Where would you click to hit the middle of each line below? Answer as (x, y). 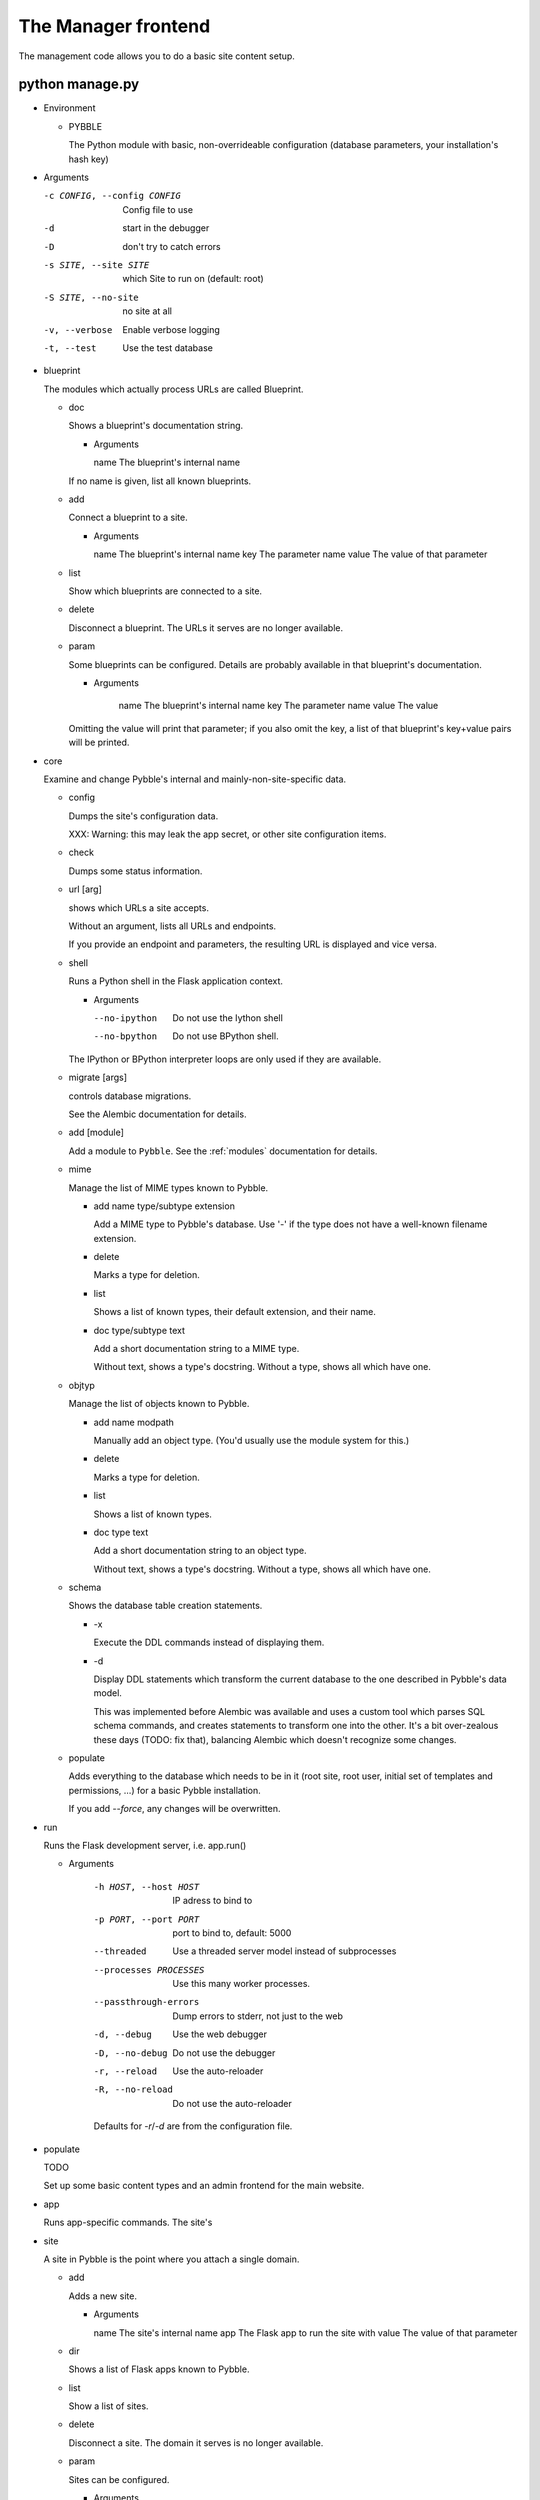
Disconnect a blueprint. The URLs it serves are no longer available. (206, 627)
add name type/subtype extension (164, 1206)
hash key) (88, 159)
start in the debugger (166, 228)
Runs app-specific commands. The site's (128, 2222)
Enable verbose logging (171, 329)
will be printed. (99, 742)
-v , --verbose (78, 329)
